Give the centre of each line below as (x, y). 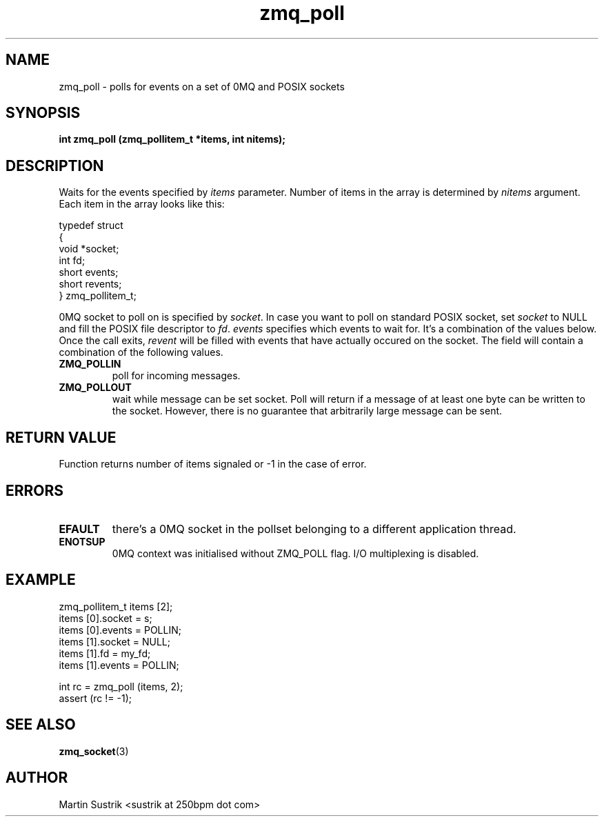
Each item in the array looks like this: (142, 204)
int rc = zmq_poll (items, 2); (121, 686)
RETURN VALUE (61, 437)
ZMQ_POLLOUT (95, 388)
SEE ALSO (41, 725)
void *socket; (89, 249)
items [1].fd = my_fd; (105, 653)
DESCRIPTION (55, 166)
